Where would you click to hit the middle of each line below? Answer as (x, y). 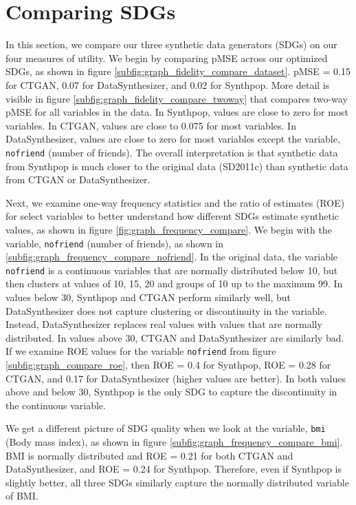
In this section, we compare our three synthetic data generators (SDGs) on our (171, 44)
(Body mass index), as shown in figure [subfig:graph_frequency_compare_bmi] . (174, 442)
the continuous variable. (56, 405)
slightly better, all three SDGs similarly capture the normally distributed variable (177, 482)
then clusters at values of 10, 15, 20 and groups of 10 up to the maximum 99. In (174, 284)
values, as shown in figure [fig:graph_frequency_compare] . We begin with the (169, 229)
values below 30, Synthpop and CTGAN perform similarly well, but (148, 297)
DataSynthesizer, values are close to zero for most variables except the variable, (173, 139)
